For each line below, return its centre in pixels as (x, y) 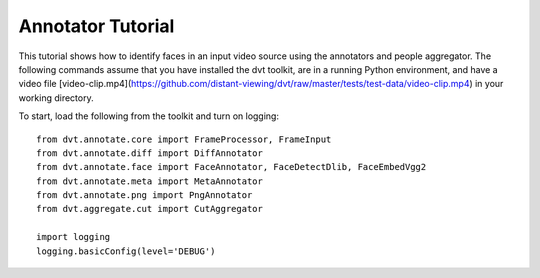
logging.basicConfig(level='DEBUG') (126, 251)
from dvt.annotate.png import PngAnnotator (144, 195)
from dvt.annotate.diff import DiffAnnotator (150, 153)
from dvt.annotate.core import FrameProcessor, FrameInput (184, 139)
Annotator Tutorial (96, 26)
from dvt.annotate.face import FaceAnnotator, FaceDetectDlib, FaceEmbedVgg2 (231, 167)
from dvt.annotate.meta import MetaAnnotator (150, 181)
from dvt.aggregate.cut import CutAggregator (150, 209)
